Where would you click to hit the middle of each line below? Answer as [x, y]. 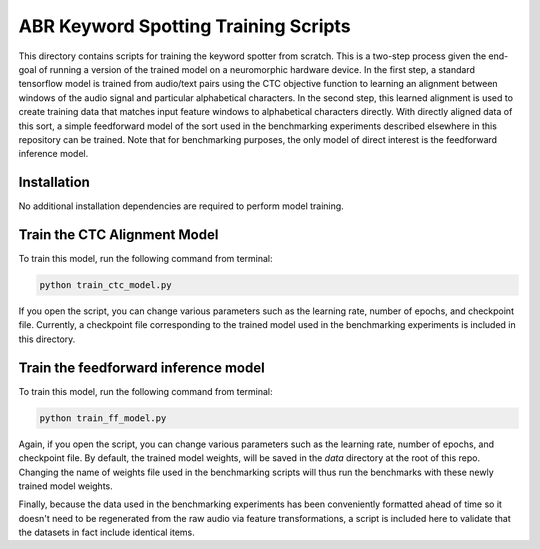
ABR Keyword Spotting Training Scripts [184, 26]
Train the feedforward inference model [141, 367]
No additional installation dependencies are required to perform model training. [181, 206]
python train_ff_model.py [103, 418]
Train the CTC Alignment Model [118, 234]
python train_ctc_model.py [105, 285]
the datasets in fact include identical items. [106, 532]
